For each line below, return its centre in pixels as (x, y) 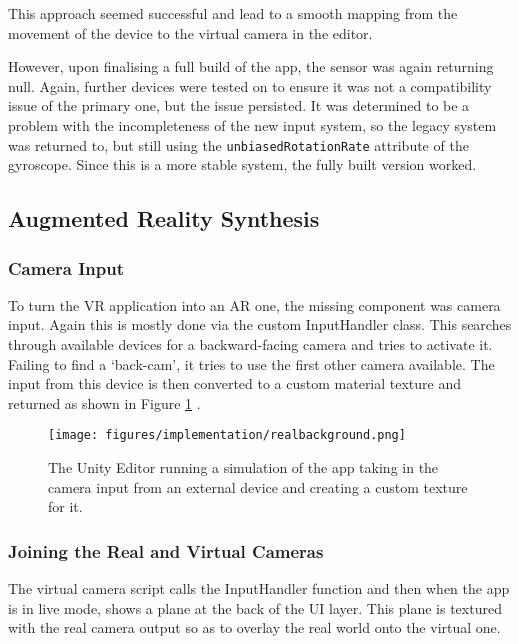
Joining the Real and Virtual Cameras (166, 550)
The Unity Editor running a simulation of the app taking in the (243, 467)
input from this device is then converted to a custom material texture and (235, 383)
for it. (65, 506)
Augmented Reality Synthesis (164, 218)
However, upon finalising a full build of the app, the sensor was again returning (251, 66)
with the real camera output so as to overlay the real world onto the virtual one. (254, 627)
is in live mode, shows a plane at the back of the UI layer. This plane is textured (255, 607)
